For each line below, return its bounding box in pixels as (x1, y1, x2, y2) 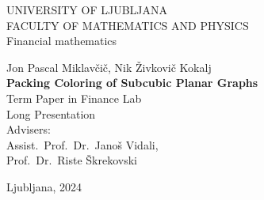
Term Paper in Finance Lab (6, 89, 142, 106)
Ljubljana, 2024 (6, 178, 82, 194)
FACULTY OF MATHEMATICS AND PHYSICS (6, 17, 249, 33)
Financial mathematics (6, 32, 117, 49)
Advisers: (6, 121, 51, 138)
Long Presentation (6, 105, 96, 122)
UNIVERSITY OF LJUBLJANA (6, 2, 167, 17)
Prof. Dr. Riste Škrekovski (6, 152, 137, 168)
